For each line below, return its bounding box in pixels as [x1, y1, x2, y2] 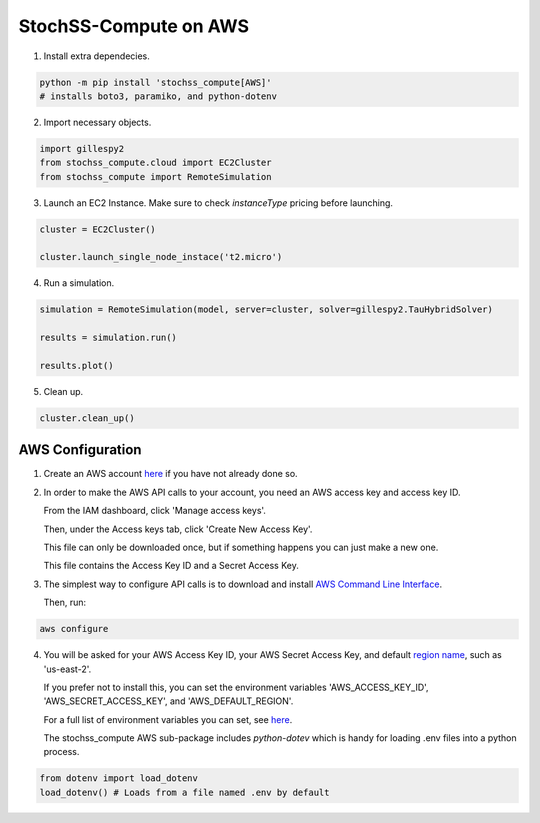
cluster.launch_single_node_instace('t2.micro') [39, 251, 283, 263]
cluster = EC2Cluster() [39, 223, 157, 235]
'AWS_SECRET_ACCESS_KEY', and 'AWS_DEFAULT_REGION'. [43, 695, 294, 707]
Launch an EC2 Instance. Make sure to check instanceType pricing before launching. [43, 196, 394, 209]
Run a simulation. [43, 277, 115, 289]
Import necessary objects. [43, 116, 152, 128]
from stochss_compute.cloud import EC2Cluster [39, 157, 272, 169]
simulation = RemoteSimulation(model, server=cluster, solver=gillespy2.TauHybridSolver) [39, 304, 494, 315]
